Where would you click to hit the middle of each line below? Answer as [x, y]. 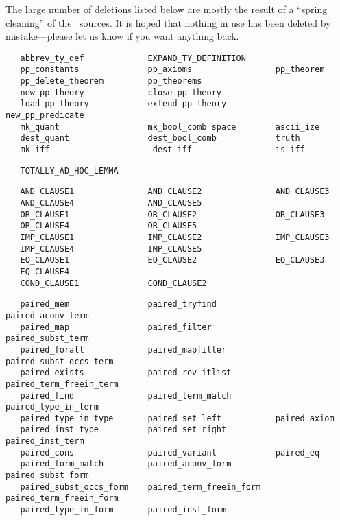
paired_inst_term [45, 441]
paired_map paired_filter [116, 327]
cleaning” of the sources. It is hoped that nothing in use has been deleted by [168, 22]
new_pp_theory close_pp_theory [121, 92]
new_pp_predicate [45, 116]
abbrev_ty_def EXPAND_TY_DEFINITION [133, 58]
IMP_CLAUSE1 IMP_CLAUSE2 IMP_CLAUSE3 [175, 237]
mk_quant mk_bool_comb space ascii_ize [170, 127]
